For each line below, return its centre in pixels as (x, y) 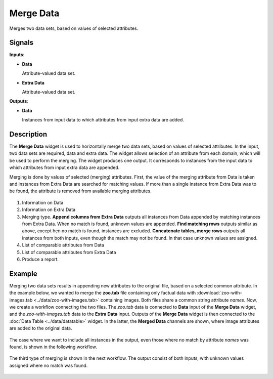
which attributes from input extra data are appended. (64, 167)
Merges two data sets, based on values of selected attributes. (74, 28)
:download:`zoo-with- (219, 293)
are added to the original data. (41, 328)
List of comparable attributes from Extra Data (69, 252)
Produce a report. (40, 259)
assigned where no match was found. (49, 365)
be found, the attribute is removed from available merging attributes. (80, 191)
